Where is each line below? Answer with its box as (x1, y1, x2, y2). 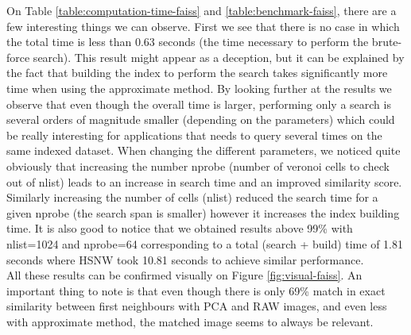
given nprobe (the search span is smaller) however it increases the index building (6, 204, 400, 221)
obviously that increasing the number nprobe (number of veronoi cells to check (6, 157, 390, 174)
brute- (371, 33, 402, 50)
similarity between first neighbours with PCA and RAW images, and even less (6, 298, 387, 314)
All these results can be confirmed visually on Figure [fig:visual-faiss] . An (6, 267, 363, 283)
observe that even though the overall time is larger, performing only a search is (6, 95, 391, 112)
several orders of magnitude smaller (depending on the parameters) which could (6, 111, 395, 128)
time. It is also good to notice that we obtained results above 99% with (6, 220, 353, 237)
